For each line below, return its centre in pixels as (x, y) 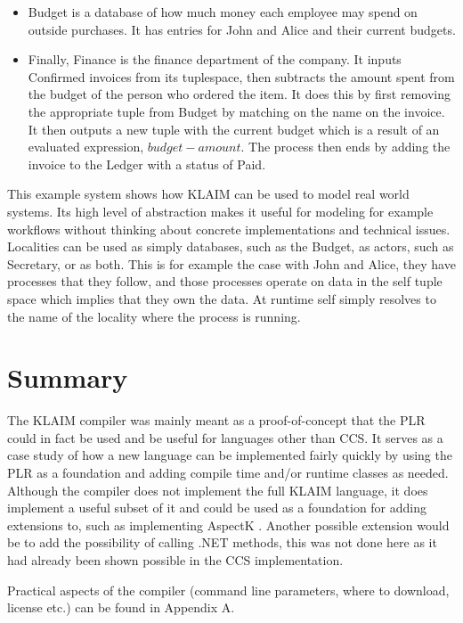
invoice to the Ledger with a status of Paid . (147, 164)
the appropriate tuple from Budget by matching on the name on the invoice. (236, 111)
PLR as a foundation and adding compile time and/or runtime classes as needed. (228, 472)
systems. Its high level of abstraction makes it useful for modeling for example (220, 211)
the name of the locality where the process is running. (154, 316)
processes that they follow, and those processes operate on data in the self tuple (225, 281)
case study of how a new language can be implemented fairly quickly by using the (230, 455)
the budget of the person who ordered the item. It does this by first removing (239, 94)
